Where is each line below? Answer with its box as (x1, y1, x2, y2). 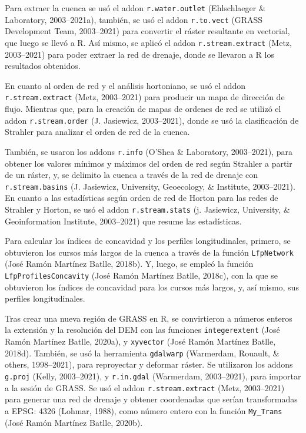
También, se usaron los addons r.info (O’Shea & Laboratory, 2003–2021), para (5, 145, 292, 157)
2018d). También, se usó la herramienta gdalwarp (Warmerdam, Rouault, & (5, 346, 280, 359)
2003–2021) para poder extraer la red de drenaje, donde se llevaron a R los (5, 48, 274, 60)
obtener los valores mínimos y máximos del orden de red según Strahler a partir (5, 157, 292, 169)
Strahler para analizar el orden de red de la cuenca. (5, 125, 190, 138)
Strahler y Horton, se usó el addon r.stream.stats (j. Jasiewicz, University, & (5, 203, 290, 215)
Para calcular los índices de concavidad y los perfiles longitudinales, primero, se (5, 234, 291, 247)
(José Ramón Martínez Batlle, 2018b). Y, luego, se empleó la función (5, 257, 254, 270)
